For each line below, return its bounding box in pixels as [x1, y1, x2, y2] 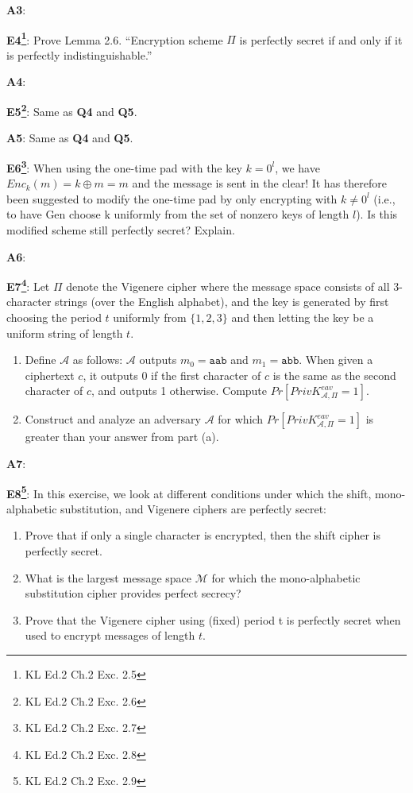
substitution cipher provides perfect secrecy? [25, 585, 241, 602]
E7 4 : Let [6, 276, 50, 294]
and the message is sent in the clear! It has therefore [132, 175, 387, 191]
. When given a [299, 351, 373, 368]
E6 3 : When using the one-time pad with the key [6, 157, 242, 176]
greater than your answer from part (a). [25, 428, 219, 445]
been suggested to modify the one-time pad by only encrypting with [6, 190, 338, 207]
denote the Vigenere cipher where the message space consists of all [66, 277, 390, 294]
